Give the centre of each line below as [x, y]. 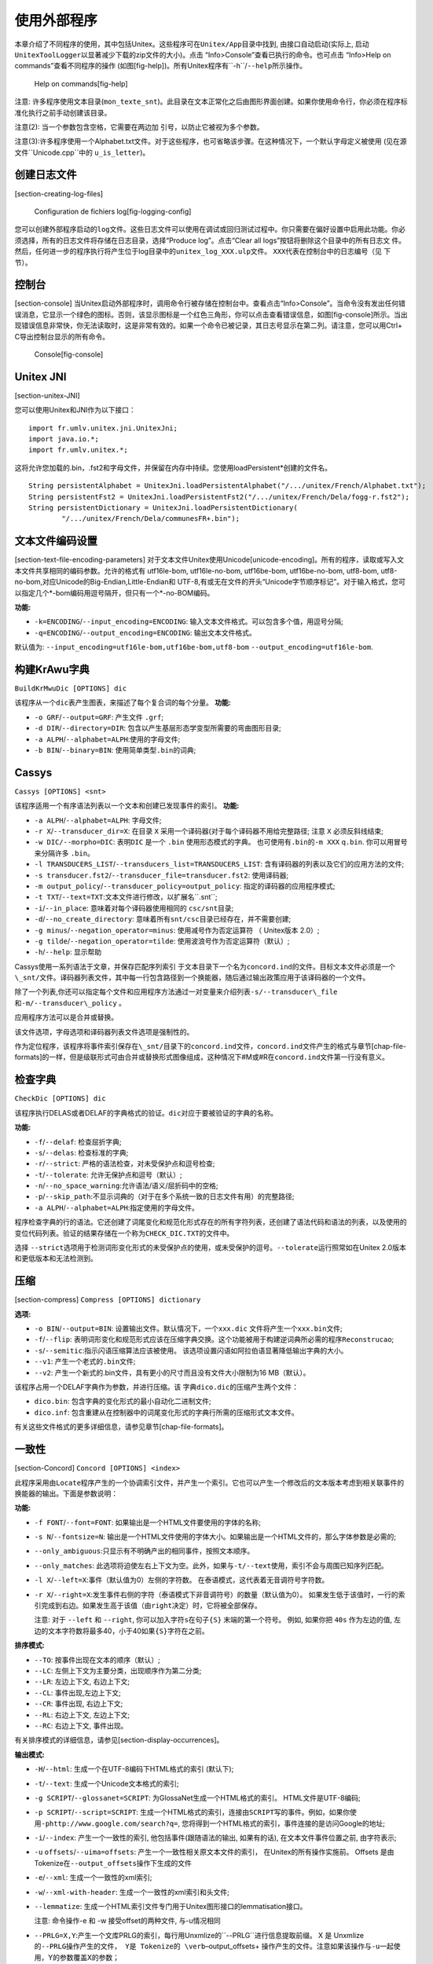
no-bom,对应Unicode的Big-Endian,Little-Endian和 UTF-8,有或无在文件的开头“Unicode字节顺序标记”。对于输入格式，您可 [210, 582]
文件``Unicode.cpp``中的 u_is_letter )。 [82, 152]
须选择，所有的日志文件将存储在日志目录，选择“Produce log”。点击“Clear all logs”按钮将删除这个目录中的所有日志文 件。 [210, 240]
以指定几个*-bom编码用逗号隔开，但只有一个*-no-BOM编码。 [114, 592]
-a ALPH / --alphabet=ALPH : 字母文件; [98, 820]
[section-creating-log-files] [59, 193]
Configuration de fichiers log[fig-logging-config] [113, 211]
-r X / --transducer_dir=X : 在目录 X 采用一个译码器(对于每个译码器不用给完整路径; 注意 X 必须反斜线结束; [209, 831]
